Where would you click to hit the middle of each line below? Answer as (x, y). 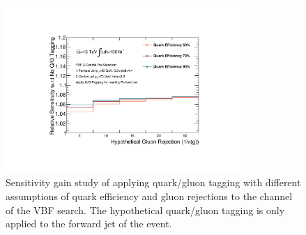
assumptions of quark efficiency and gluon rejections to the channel (149, 196)
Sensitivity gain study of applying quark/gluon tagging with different (153, 182)
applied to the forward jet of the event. (89, 223)
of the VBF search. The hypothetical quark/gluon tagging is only (145, 210)
